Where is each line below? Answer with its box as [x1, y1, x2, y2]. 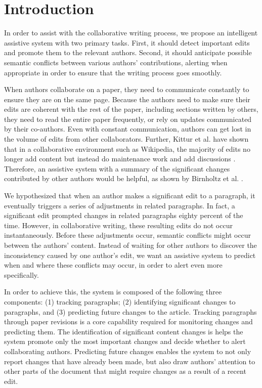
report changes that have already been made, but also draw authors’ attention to [4, 356, 255, 366]
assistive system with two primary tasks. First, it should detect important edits [4, 37, 250, 48]
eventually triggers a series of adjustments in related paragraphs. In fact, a [4, 200, 235, 210]
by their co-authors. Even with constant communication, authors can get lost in [4, 123, 251, 134]
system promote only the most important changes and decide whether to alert [4, 336, 246, 347]
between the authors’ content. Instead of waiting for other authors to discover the [4, 240, 257, 250]
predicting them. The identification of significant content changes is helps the [4, 326, 243, 336]
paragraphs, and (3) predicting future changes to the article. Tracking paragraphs [4, 306, 257, 317]
